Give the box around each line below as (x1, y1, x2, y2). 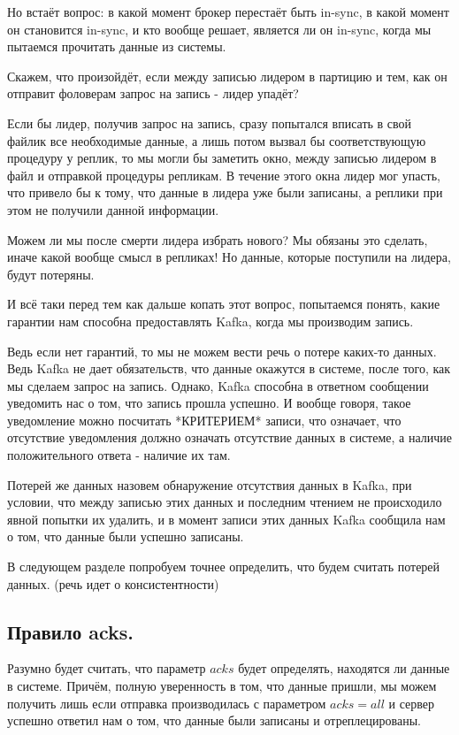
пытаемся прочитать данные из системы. (7, 37, 226, 56)
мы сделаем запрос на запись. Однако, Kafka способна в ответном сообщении (7, 376, 429, 394)
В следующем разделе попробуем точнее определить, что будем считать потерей (7, 557, 440, 576)
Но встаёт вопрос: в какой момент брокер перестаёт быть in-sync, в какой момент (7, 3, 449, 20)
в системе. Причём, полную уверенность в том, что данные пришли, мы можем (7, 677, 437, 695)
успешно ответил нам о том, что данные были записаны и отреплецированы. (7, 711, 421, 730)
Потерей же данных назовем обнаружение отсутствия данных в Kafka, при (7, 475, 412, 494)
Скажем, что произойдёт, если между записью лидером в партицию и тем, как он (7, 66, 448, 85)
